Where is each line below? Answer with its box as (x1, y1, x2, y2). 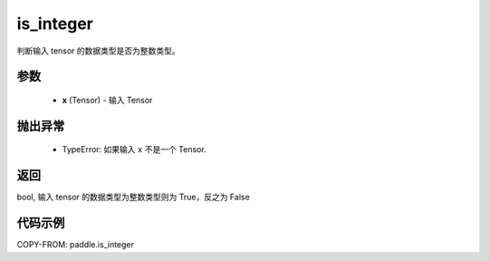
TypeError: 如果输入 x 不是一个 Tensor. (62, 144, 207, 155)
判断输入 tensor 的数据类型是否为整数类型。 (16, 45, 180, 56)
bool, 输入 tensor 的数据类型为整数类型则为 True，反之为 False (16, 191, 251, 203)
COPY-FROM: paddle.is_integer (16, 239, 135, 250)
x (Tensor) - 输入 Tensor (62, 94, 153, 105)
